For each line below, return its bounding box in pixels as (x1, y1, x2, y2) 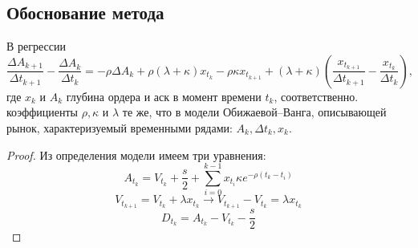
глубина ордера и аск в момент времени (66, 87, 262, 104)
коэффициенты (6, 104, 78, 120)
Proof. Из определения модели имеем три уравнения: (6, 146, 266, 163)
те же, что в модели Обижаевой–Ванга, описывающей (122, 104, 387, 120)
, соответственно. (274, 87, 359, 104)
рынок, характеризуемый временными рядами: (6, 119, 233, 136)
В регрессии (6, 38, 66, 55)
